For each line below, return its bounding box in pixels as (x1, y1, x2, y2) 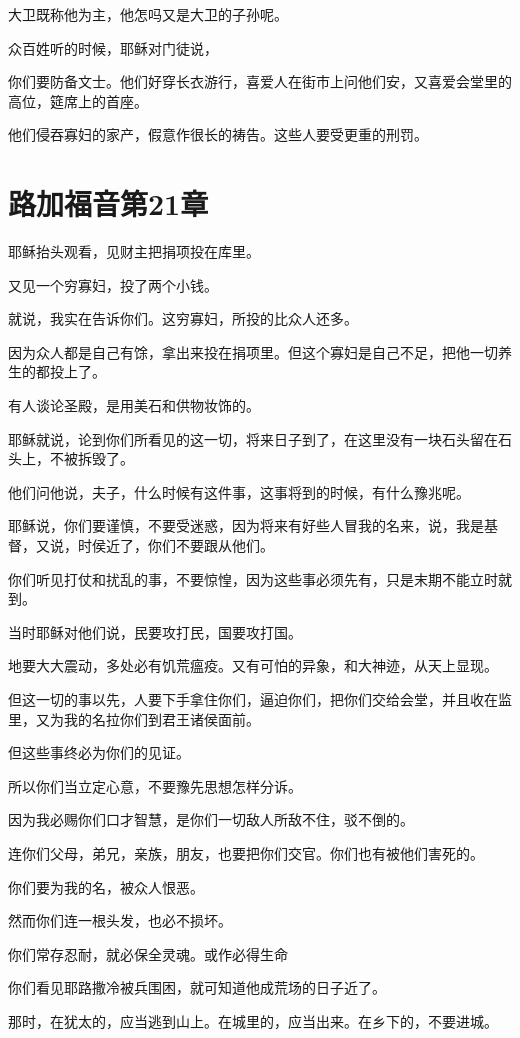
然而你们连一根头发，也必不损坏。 (8, 910, 232, 931)
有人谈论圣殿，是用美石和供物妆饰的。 (8, 395, 260, 416)
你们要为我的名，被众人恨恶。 (8, 876, 204, 897)
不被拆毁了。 (49, 448, 134, 469)
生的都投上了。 (8, 361, 106, 382)
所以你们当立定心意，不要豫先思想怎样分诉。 (8, 775, 302, 796)
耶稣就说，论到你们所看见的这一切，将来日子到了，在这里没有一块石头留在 (8, 428, 498, 449)
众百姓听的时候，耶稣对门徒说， (8, 37, 218, 58)
